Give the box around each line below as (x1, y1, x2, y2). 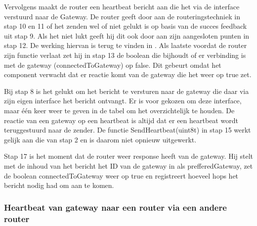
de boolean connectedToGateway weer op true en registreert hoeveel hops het (4, 170, 239, 181)
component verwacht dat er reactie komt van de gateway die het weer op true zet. (4, 69, 252, 80)
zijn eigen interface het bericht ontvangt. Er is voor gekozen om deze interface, (4, 95, 242, 106)
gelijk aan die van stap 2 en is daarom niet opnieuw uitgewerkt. (4, 134, 197, 144)
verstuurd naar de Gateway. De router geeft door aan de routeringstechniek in (4, 11, 240, 21)
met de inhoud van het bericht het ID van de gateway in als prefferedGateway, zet (4, 160, 253, 171)
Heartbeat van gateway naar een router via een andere (4, 201, 227, 213)
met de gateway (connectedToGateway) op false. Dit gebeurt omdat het (4, 59, 221, 70)
